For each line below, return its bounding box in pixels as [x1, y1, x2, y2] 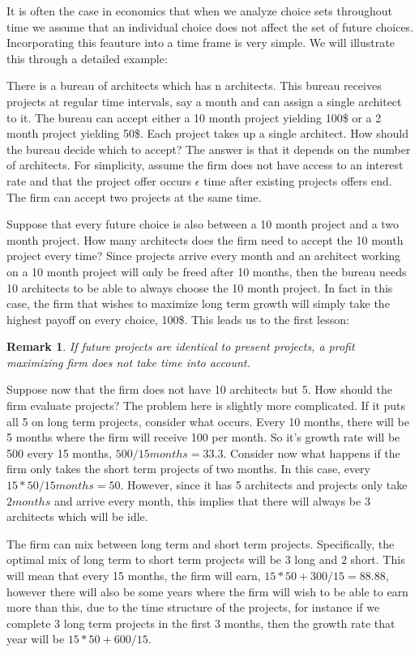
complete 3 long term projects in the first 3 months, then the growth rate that [6, 614, 395, 631]
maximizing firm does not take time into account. [6, 353, 250, 370]
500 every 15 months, [6, 444, 112, 461]
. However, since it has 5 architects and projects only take [120, 476, 408, 493]
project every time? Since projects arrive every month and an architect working [6, 247, 401, 264]
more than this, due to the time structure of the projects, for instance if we [6, 599, 380, 616]
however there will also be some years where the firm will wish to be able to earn [6, 583, 408, 600]
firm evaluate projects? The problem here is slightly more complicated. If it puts [6, 397, 406, 414]
